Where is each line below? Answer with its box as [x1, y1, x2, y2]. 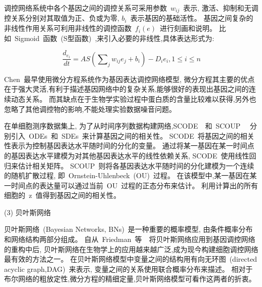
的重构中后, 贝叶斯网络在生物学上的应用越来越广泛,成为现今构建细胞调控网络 [4, 243, 258, 254]
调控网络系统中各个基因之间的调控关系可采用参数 [4, 3, 167, 13]
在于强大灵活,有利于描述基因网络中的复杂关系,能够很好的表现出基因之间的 [4, 84, 249, 94]
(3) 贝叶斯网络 [4, 207, 51, 217]
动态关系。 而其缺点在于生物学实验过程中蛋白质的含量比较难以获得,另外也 [11, 93, 256, 104]
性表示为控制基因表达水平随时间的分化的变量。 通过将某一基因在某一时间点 [4, 140, 254, 151]
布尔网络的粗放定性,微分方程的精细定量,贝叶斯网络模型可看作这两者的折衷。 [4, 273, 256, 284]
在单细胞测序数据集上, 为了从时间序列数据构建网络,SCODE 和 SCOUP [4, 120, 241, 131]
